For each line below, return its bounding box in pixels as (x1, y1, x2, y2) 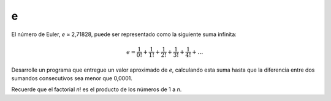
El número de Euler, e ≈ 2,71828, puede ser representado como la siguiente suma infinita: (11, 31, 237, 38)
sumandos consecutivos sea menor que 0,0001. (11, 74, 133, 82)
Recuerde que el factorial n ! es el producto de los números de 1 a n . (11, 86, 182, 93)
